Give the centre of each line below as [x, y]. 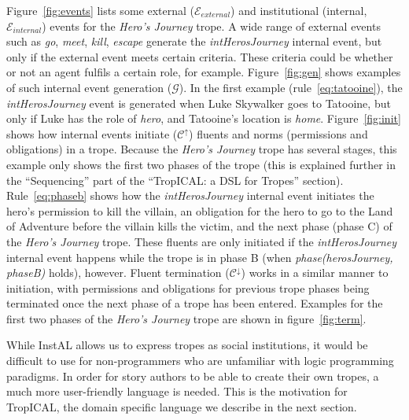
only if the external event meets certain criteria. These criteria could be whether [200, 56]
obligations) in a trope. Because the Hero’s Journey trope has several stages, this [202, 149]
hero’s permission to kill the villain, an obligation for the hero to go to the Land [200, 210]
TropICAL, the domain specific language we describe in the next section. [182, 406]
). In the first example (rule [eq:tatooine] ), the [291, 87]
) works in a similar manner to [315, 273]
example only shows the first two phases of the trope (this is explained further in [201, 164]
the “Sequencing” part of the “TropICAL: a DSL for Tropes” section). [175, 180]
